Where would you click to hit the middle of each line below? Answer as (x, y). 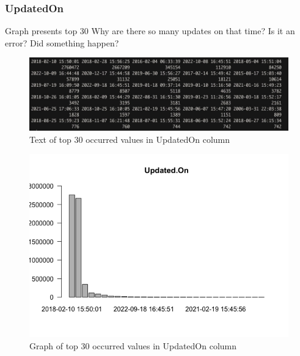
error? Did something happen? (62, 42)
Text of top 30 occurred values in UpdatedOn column (130, 139)
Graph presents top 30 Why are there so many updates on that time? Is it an (150, 31)
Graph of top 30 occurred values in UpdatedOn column (133, 345)
